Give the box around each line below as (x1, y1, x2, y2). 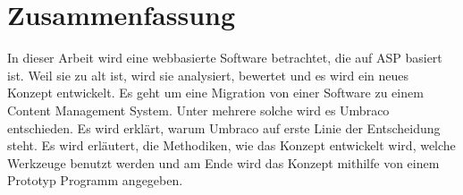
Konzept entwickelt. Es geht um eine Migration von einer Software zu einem (7, 83, 424, 102)
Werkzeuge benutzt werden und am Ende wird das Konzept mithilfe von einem (7, 153, 440, 172)
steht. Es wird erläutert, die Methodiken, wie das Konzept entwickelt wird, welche (7, 136, 456, 155)
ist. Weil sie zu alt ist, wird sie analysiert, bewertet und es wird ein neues (7, 65, 409, 84)
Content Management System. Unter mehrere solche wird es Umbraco (7, 100, 390, 119)
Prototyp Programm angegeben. (7, 171, 183, 190)
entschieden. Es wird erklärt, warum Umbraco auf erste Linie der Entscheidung (7, 118, 441, 137)
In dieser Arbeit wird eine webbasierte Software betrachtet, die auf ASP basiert (7, 48, 442, 67)
